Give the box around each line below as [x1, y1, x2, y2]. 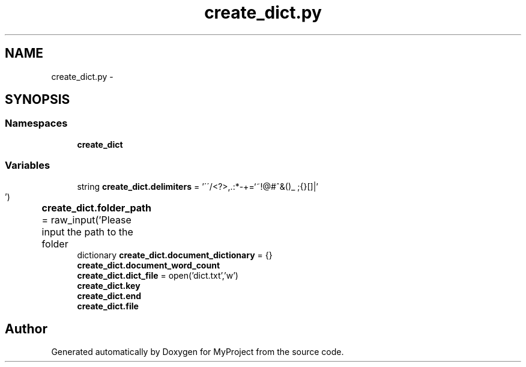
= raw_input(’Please [41, 213, 131, 226]
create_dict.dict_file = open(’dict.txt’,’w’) [77, 270, 238, 281]
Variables [5, 159, 50, 172]
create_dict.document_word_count [77, 259, 220, 270]
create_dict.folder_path [41, 201, 151, 214]
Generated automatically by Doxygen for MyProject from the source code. [51, 347, 344, 357]
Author [5, 321, 47, 336]
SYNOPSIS [5, 92, 70, 108]
